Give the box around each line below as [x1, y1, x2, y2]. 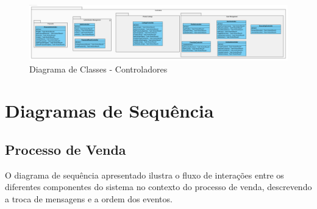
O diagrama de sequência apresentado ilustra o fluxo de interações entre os [5, 168, 284, 181]
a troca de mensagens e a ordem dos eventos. [5, 193, 173, 205]
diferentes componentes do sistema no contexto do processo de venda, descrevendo [5, 180, 312, 193]
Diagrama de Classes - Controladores [29, 62, 168, 75]
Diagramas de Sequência [5, 98, 214, 123]
